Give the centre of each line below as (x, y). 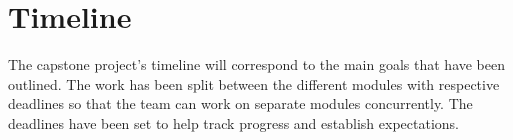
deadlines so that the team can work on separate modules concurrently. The (240, 103)
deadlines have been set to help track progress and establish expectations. (233, 122)
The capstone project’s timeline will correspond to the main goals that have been (257, 64)
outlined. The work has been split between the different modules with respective (254, 83)
